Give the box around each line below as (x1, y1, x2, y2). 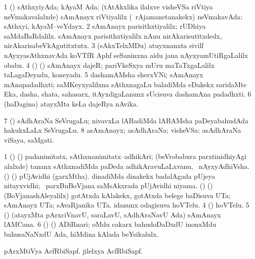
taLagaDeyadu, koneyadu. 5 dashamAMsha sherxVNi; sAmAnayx (4, 69, 204, 80)
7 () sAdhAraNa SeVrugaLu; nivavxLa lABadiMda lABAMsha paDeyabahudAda (4, 115, 249, 125)
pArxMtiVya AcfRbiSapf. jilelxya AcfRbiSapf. (4, 245, 143, 256)
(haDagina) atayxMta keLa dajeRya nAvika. (4, 98, 138, 108)
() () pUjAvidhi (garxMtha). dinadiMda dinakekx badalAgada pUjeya (4, 170, 215, 181)
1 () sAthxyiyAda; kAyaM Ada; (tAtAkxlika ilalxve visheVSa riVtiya (4, 1, 213, 11)
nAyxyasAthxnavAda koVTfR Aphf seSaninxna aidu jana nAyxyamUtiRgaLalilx (4, 50, 248, 60)
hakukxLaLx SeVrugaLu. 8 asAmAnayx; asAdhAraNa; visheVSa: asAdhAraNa (4, 125, 241, 135)
